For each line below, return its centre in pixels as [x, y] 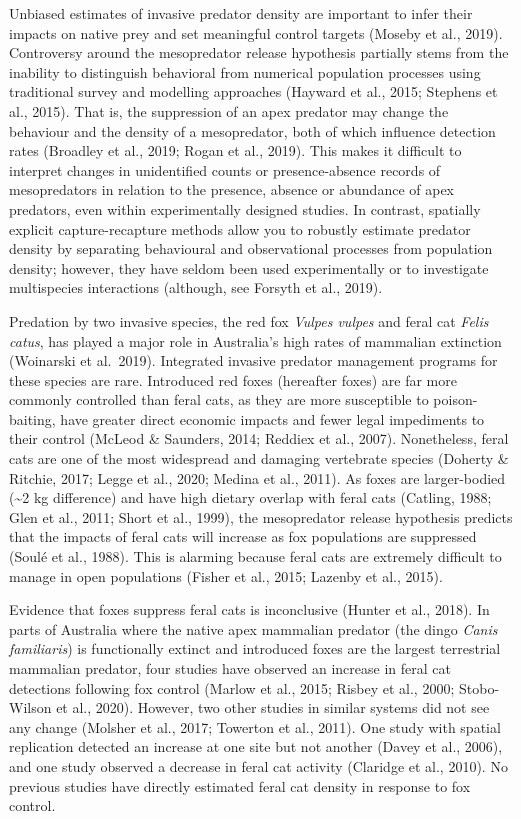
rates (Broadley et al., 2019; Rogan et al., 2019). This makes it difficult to [235, 150]
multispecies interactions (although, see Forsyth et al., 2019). [196, 287]
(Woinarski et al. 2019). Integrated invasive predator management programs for [253, 360]
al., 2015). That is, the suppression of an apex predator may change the [229, 110]
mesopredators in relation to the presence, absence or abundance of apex [231, 189]
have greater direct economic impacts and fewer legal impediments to [272, 418]
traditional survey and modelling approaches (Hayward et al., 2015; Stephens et [253, 91]
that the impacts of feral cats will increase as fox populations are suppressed [243, 536]
